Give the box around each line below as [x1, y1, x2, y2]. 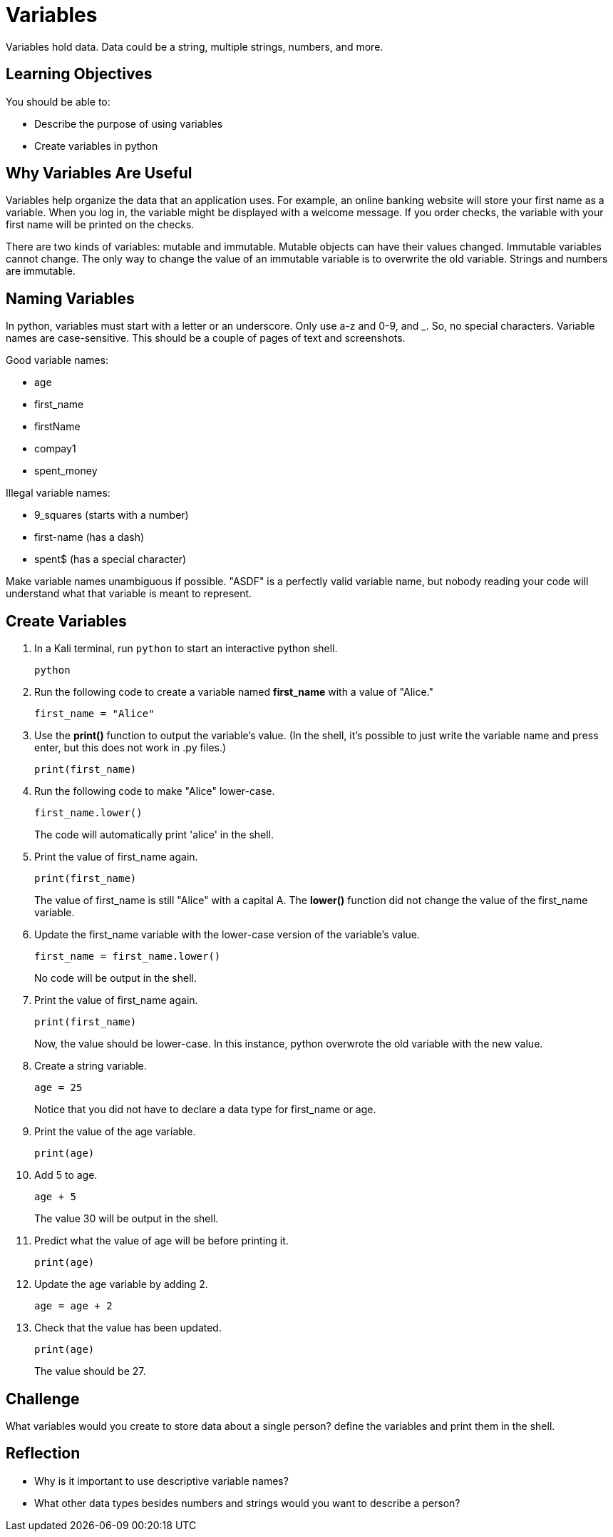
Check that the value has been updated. [34, 1322, 222, 1334]
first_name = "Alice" [34, 708, 155, 720]
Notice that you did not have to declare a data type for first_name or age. [34, 1103, 376, 1116]
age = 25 [34, 1082, 83, 1094]
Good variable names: [6, 354, 109, 367]
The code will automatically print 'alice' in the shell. [34, 828, 274, 841]
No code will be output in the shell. [34, 972, 197, 985]
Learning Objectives [6, 65, 153, 83]
